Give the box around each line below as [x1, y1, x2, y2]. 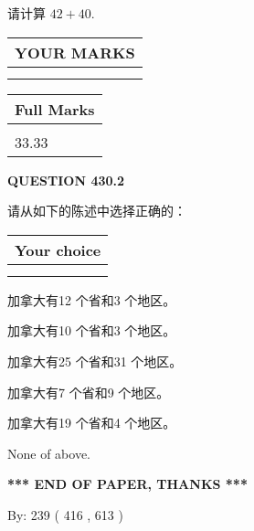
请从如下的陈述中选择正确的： [7, 201, 186, 220]
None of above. [7, 443, 90, 462]
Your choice [15, 239, 101, 260]
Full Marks [15, 98, 95, 120]
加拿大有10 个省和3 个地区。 [7, 321, 176, 340]
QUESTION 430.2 [7, 170, 125, 189]
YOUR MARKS [15, 41, 135, 63]
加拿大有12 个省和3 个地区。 [7, 290, 176, 309]
